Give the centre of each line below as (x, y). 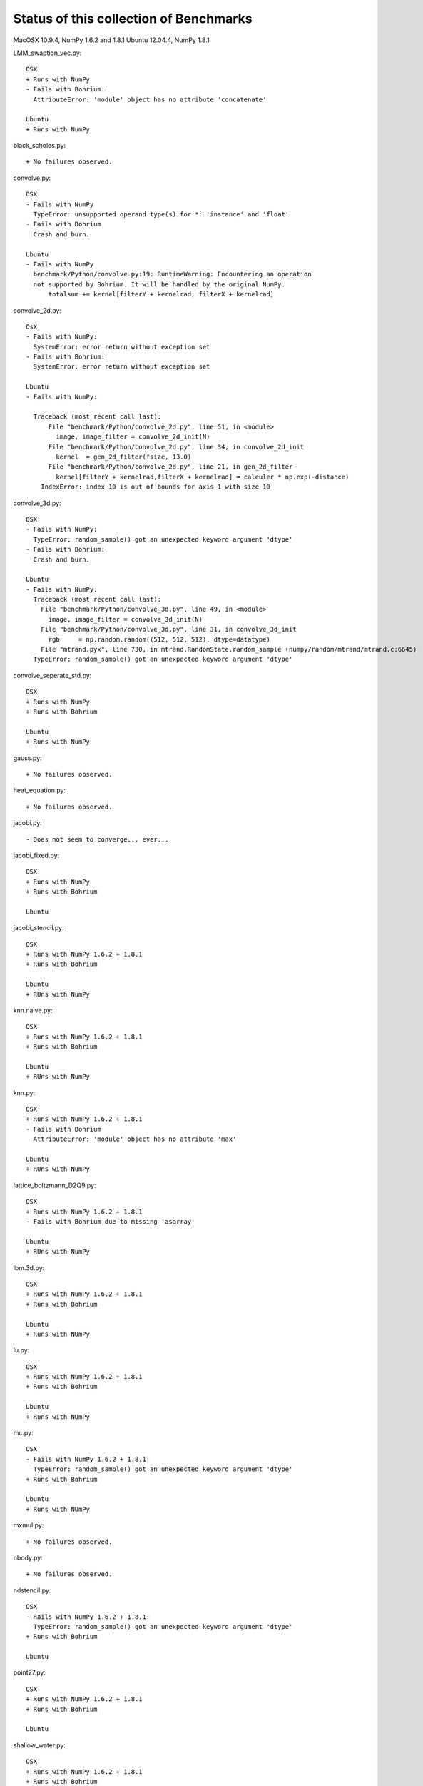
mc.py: (23, 1433)
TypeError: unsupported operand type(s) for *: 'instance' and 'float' (161, 215)
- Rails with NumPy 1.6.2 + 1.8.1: (88, 1617)
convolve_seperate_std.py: (52, 675)
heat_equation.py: (40, 790)
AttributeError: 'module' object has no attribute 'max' (135, 1139)
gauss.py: (27, 758)
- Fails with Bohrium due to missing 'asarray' (111, 1222)
